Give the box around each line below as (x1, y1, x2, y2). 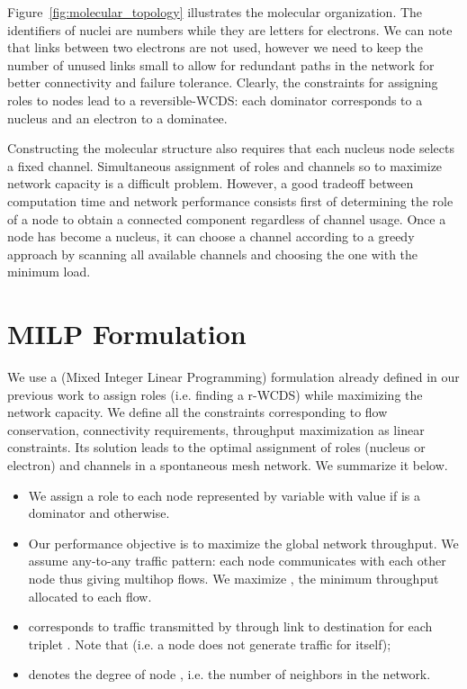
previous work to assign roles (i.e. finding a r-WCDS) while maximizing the (7, 385, 423, 403)
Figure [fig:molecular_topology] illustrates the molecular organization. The (7, 3, 423, 21)
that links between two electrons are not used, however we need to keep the (7, 38, 423, 57)
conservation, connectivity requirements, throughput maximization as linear (7, 420, 425, 439)
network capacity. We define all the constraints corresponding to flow (7, 403, 388, 422)
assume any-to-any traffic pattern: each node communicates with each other (28, 551, 446, 570)
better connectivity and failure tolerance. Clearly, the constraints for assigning (7, 73, 438, 92)
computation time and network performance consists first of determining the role (7, 191, 454, 210)
